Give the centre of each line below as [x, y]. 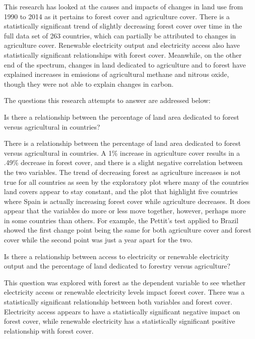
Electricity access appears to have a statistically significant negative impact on [122, 311]
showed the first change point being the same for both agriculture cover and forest [128, 230]
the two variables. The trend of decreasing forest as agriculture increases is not [122, 172]
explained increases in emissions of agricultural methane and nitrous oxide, [116, 74]
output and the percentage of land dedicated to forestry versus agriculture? [117, 266]
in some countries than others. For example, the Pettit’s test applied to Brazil [121, 220]
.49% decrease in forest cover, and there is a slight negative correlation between [123, 162]
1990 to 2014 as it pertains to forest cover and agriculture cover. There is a [117, 16]
